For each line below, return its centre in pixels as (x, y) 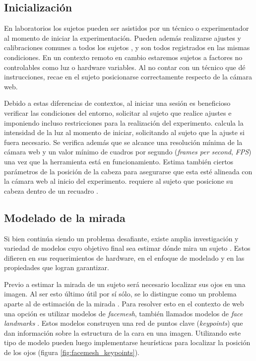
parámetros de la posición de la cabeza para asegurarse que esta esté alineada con (128, 171)
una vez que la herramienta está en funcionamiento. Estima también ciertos (119, 161)
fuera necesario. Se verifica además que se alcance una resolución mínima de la (123, 142)
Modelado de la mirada (65, 217)
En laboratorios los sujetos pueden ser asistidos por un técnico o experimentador (127, 28)
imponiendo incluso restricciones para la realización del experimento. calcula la (124, 122)
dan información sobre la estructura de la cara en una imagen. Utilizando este (123, 332)
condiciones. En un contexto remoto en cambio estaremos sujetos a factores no (123, 57)
